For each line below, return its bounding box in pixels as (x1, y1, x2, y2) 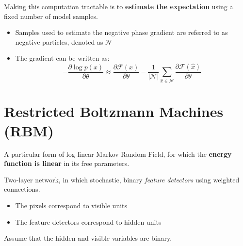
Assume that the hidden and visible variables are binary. (4, 233, 172, 243)
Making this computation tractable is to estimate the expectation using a (4, 1, 233, 11)
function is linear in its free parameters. (4, 158, 130, 168)
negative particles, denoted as (15, 36, 103, 47)
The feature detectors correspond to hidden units (15, 216, 162, 227)
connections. (4, 184, 40, 194)
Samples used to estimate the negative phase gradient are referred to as (15, 27, 228, 37)
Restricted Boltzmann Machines (4, 101, 224, 121)
